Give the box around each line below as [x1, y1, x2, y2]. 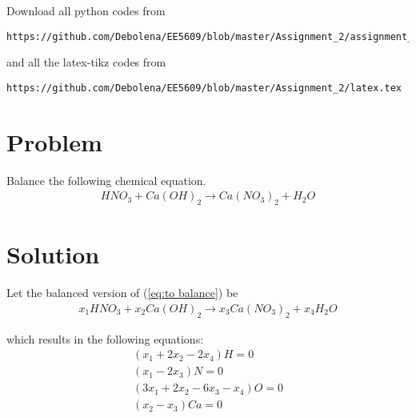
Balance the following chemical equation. [6, 171, 206, 188]
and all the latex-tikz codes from [6, 54, 166, 70]
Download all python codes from [6, 2, 166, 18]
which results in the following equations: [6, 330, 204, 347]
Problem [6, 125, 102, 158]
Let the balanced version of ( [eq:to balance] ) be [6, 284, 238, 301]
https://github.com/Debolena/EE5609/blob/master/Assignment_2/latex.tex [6, 82, 402, 94]
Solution [6, 238, 100, 271]
